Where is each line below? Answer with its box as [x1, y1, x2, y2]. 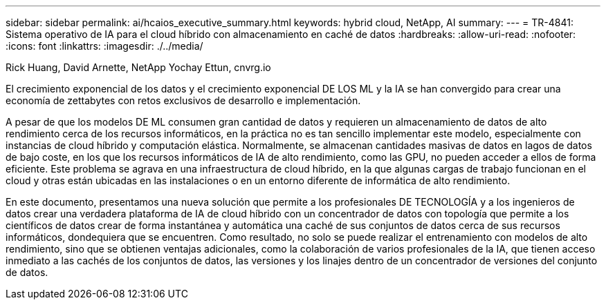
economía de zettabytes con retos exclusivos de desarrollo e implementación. [6, 95, 361, 106]
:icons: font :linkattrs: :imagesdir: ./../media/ [6, 40, 203, 52]
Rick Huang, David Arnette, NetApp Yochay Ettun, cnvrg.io [6, 61, 271, 73]
